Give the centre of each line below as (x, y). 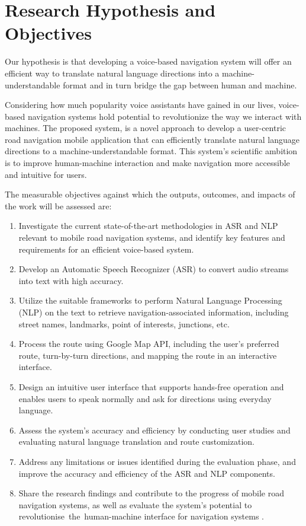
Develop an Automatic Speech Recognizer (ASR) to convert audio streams (154, 269)
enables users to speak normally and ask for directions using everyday (145, 398)
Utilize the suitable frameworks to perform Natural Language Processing (150, 300)
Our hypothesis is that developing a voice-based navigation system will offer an (148, 61)
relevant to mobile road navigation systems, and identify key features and (152, 238)
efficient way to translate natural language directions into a (112, 73)
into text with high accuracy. (71, 280)
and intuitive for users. (46, 174)
